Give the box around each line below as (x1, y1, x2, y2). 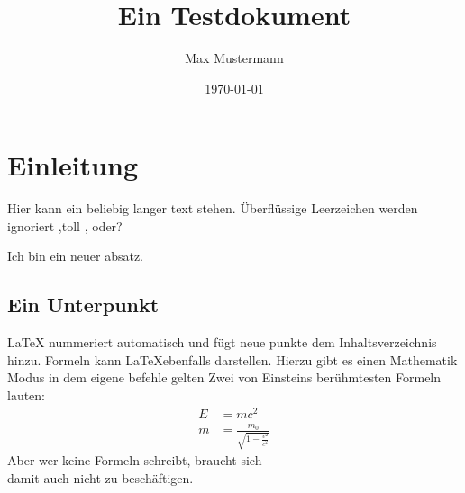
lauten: (7, 386, 46, 405)
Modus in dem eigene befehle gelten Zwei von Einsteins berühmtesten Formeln (7, 368, 442, 387)
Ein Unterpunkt (7, 291, 160, 318)
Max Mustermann (185, 49, 284, 67)
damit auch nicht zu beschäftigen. (7, 468, 194, 487)
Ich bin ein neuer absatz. (7, 246, 144, 265)
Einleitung (7, 147, 139, 184)
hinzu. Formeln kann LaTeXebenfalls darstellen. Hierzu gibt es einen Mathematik (7, 350, 458, 369)
